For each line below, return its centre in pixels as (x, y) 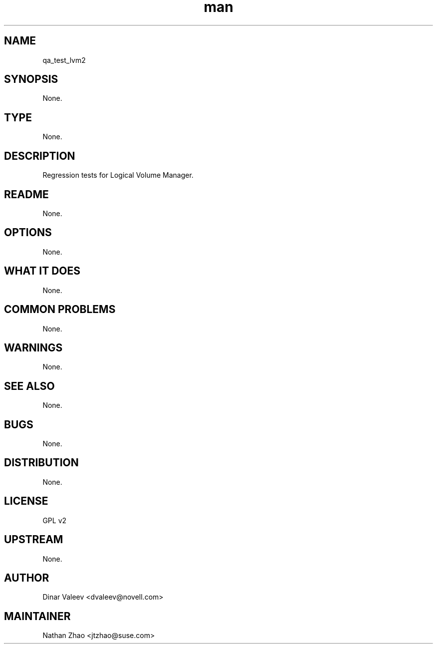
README (26, 194)
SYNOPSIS (31, 79)
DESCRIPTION (40, 156)
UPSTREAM (34, 540)
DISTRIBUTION (41, 463)
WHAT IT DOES (42, 271)
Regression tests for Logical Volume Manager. (118, 175)
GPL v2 (55, 520)
